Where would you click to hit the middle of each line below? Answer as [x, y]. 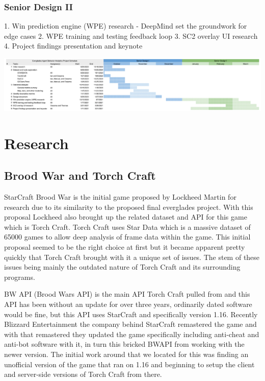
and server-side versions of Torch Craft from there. [83, 374]
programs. [20, 277]
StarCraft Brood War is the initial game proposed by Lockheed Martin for [120, 197]
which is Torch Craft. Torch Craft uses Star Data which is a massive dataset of [127, 227]
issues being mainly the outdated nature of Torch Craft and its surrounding [122, 267]
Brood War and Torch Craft [80, 175]
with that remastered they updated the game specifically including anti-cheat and [132, 334]
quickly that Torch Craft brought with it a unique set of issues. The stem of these [132, 257]
